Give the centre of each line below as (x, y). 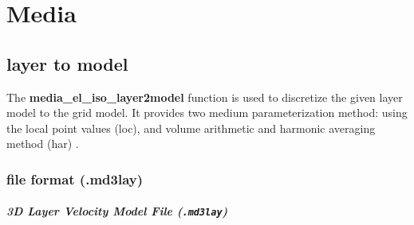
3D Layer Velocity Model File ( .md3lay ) (117, 211)
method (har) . (43, 144)
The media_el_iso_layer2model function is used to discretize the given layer (205, 97)
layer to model (67, 63)
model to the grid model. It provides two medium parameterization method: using (207, 112)
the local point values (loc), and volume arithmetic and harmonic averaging (191, 128)
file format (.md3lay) (75, 178)
